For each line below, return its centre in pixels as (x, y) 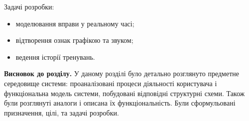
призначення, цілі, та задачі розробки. (62, 112)
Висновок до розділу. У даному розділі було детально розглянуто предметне (122, 73)
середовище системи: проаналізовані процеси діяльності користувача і (111, 83)
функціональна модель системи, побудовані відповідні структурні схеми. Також (124, 93)
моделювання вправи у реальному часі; (75, 23)
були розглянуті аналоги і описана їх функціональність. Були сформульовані (120, 103)
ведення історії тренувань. (55, 57)
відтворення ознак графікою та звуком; (74, 40)
